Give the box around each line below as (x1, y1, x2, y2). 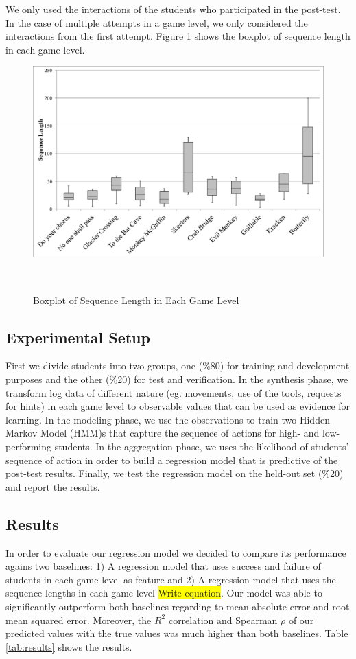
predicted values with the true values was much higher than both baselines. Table (5, 626, 348, 640)
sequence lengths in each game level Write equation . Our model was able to (5, 586, 322, 600)
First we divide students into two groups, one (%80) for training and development (5, 358, 350, 373)
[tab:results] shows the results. (5, 639, 132, 654)
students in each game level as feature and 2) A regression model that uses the (5, 572, 336, 586)
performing (5, 439, 51, 453)
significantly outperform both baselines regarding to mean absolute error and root (5, 599, 350, 613)
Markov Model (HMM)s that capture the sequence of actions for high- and (5, 426, 320, 440)
